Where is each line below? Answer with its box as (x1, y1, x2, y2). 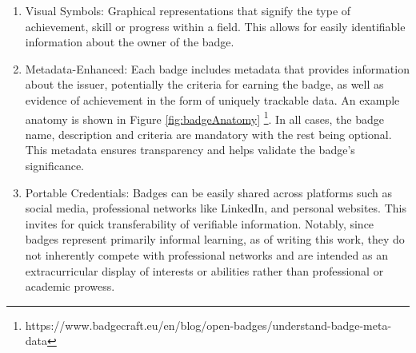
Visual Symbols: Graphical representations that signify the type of (25, 2, 351, 18)
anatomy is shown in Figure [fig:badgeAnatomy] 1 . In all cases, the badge (25, 108, 384, 127)
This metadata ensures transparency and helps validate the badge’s (25, 141, 355, 158)
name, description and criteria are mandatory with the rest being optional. (25, 125, 392, 142)
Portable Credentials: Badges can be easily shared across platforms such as (25, 184, 392, 200)
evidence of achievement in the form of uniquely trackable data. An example (25, 91, 400, 108)
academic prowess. (25, 278, 115, 295)
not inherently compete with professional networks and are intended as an (25, 246, 388, 263)
